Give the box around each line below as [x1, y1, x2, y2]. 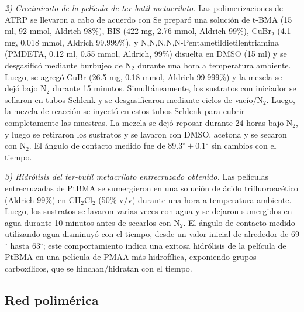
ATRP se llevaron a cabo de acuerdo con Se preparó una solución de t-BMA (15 [5, 13, 292, 25]
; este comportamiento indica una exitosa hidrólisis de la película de [43, 239, 286, 251]
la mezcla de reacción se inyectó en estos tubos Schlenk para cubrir [5, 105, 245, 117]
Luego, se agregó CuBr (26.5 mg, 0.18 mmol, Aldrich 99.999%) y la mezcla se [5, 70, 282, 83]
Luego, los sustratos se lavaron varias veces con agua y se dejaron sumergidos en [5, 205, 292, 217]
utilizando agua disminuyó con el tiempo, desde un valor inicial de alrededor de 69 [5, 228, 299, 240]
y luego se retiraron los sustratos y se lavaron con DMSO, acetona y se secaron [5, 128, 287, 140]
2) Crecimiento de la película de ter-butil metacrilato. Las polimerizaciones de [5, 2, 283, 13]
